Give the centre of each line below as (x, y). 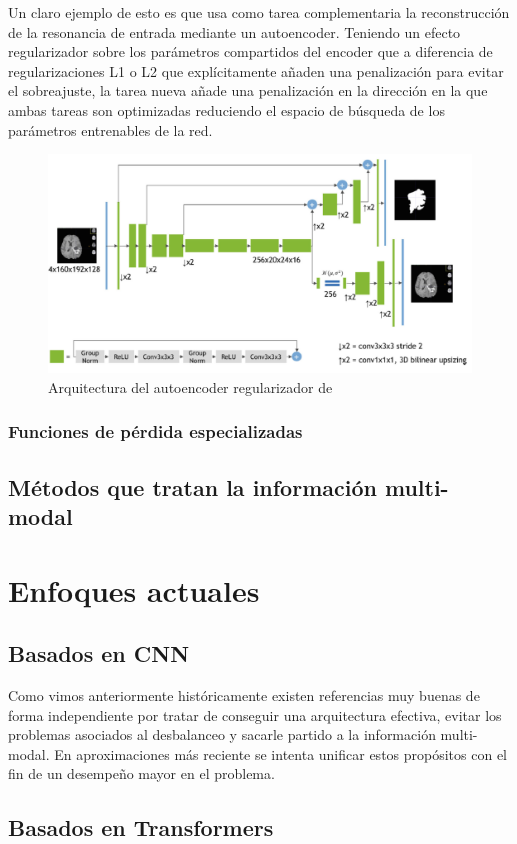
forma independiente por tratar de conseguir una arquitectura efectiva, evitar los (255, 714)
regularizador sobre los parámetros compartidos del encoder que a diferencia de (250, 51)
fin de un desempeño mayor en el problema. (141, 773)
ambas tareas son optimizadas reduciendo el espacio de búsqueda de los (226, 109)
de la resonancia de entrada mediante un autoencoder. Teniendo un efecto (234, 31)
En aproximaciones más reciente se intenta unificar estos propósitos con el (281, 753)
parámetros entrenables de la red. (110, 129)
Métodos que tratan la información (192, 486)
